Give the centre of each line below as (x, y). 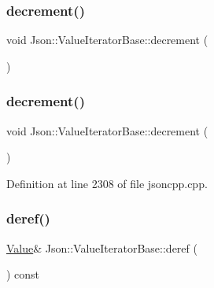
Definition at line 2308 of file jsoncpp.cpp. (107, 183)
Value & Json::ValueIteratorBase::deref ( (102, 247)
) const (23, 274)
